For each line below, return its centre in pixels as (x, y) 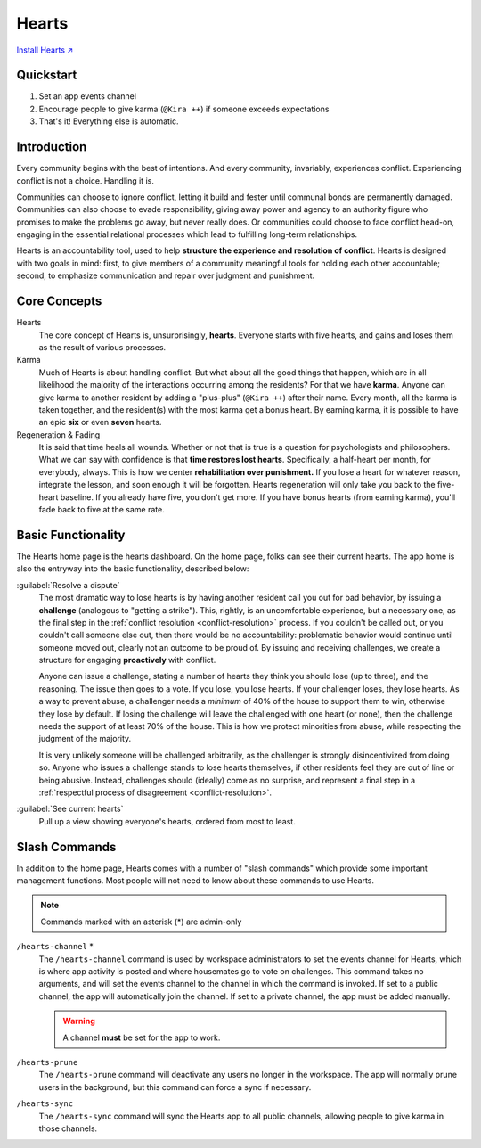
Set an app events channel (88, 96)
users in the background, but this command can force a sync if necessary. (175, 1086)
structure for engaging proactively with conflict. (127, 660)
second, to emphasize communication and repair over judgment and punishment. (166, 275)
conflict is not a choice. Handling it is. (86, 180)
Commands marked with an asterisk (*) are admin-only (141, 922)
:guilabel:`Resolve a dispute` (68, 585)
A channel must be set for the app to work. (142, 1037)
